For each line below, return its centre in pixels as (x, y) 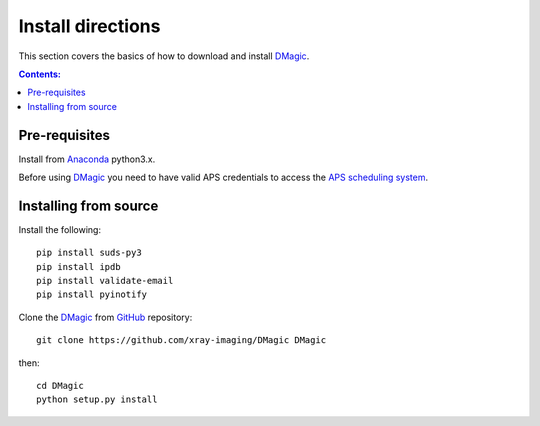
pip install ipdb (78, 266)
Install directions (89, 26)
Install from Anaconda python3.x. (87, 159)
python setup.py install (97, 399)
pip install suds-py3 (89, 253)
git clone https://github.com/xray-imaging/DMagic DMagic (181, 340)
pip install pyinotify (92, 294)
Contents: (40, 74)
